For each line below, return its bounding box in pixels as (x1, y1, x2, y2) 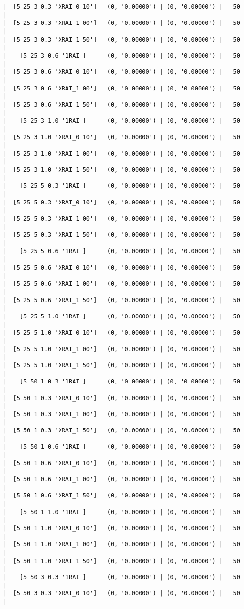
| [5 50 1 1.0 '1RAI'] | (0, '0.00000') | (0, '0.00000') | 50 (2, 508, 240, 516)
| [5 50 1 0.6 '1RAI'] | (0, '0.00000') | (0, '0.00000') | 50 (2, 443, 240, 451)
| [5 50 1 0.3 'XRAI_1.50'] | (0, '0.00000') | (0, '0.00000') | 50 (2, 427, 240, 434)
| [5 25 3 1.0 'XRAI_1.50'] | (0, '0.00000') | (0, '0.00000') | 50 (2, 166, 240, 174)
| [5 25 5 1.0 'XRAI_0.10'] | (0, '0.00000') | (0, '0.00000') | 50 (2, 329, 240, 337)
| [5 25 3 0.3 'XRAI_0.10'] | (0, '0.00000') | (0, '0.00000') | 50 (2, 3, 240, 10)
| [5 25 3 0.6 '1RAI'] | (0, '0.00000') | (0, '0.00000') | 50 (2, 52, 240, 59)
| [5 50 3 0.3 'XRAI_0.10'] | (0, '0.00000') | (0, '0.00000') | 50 (2, 590, 240, 597)
